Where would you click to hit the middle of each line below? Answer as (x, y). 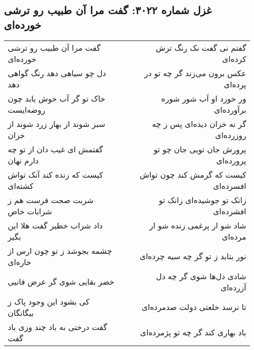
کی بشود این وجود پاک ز (49, 301)
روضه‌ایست (27, 109)
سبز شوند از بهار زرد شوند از (57, 124)
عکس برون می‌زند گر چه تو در (195, 73)
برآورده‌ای (230, 109)
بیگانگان (21, 312)
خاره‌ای (20, 262)
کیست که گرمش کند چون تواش (193, 174)
